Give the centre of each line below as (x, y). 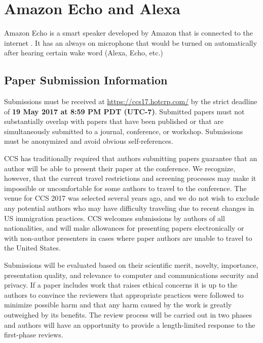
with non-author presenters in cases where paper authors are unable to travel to (128, 238)
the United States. (32, 248)
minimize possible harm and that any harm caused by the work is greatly (118, 305)
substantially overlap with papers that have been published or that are (114, 121)
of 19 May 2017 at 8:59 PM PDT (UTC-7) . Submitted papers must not (124, 111)
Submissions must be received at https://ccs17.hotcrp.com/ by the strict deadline (131, 101)
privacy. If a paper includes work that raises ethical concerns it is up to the (121, 285)
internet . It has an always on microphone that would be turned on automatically (130, 42)
